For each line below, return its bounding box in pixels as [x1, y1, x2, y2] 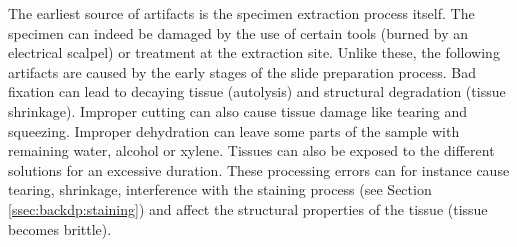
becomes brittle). [8, 218, 112, 239]
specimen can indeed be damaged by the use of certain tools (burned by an [8, 22, 468, 43]
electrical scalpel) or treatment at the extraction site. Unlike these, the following [8, 42, 500, 63]
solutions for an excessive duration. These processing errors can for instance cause [8, 159, 510, 180]
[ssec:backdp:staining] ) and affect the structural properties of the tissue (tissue [8, 198, 488, 219]
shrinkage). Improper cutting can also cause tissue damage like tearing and [8, 100, 468, 121]
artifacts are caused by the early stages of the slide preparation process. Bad [8, 61, 476, 82]
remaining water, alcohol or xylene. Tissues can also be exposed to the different [8, 140, 495, 161]
